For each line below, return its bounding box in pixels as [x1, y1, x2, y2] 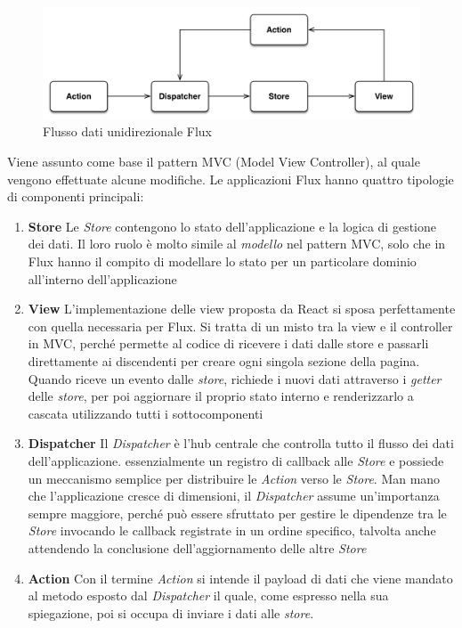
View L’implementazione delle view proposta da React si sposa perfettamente [28, 299, 456, 318]
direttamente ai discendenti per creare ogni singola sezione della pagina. [28, 352, 420, 370]
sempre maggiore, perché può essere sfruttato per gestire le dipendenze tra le [28, 503, 447, 522]
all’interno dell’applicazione [28, 269, 177, 288]
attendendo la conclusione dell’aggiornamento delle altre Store [28, 538, 367, 557]
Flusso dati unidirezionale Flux [43, 122, 213, 141]
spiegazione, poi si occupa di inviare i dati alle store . [28, 603, 314, 622]
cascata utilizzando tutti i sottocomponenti [28, 404, 263, 422]
